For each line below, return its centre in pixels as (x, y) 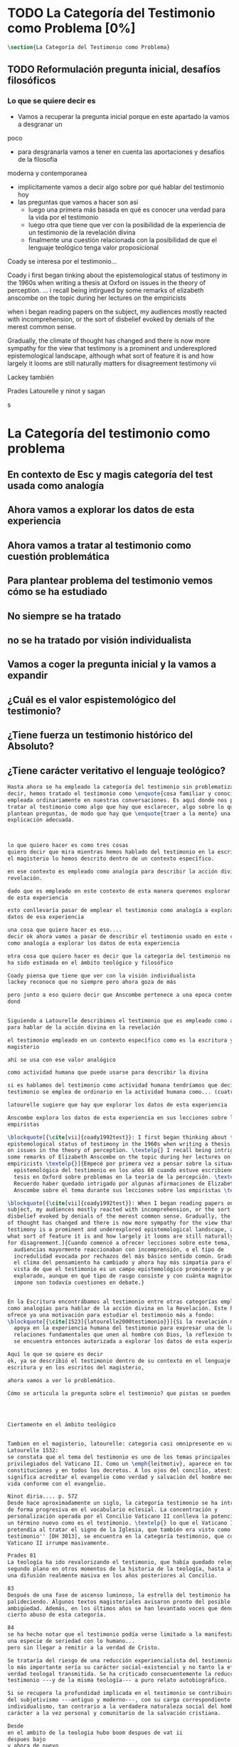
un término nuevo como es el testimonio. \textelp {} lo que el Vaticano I (121, 1523)
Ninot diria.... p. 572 (43, 1497)
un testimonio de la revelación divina (82, 232)
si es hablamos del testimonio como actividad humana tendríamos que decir (122, 1085)
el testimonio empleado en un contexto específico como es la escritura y (121, 1040)
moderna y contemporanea (47, 173)
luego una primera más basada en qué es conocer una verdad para (127, 209)
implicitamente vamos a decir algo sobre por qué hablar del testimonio (121, 187)
